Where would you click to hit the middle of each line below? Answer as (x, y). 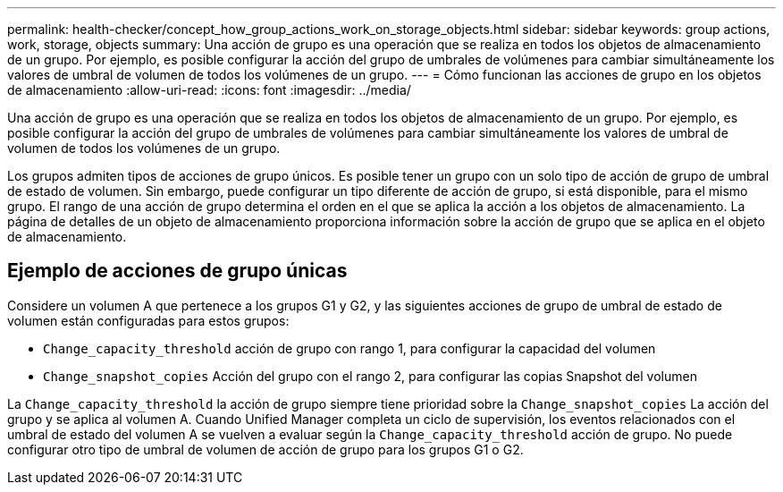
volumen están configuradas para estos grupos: (148, 320)
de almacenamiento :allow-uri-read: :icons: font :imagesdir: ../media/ (209, 90)
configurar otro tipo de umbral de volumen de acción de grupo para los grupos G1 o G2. (265, 449)
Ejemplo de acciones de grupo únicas (177, 271)
